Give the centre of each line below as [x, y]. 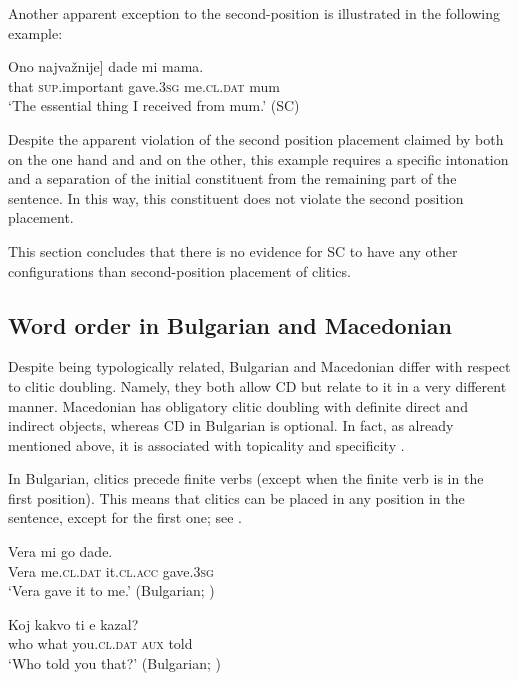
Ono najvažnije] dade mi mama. [106, 66]
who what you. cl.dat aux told [100, 643]
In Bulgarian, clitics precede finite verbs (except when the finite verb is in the [246, 478]
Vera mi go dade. [60, 551]
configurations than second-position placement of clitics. [179, 270]
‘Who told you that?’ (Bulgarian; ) [115, 663]
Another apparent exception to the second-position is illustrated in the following [254, 13]
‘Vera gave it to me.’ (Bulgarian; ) [111, 590]
